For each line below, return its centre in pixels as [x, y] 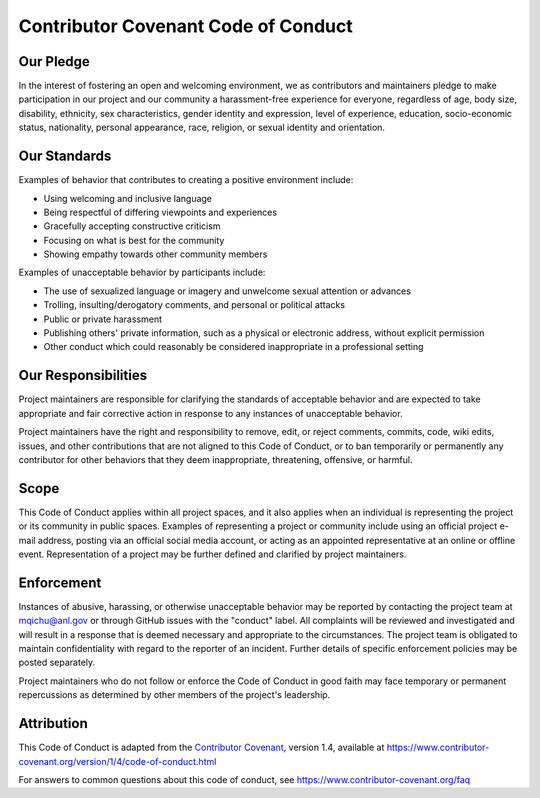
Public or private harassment [103, 319]
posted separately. [57, 662]
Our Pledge [54, 61]
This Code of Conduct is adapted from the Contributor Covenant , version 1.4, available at [201, 747]
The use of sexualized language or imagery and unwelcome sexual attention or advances [227, 291]
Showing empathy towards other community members [155, 254]
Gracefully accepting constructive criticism [132, 226]
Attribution [53, 723]
